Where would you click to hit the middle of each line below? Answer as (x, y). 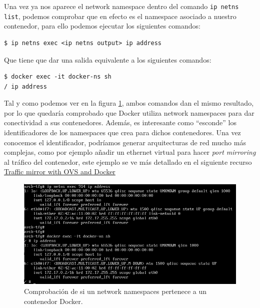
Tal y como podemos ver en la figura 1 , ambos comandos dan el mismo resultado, (129, 103)
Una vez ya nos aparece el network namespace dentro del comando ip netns (121, 6)
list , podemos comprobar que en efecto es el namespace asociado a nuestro (120, 16)
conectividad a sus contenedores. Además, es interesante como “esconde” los (120, 122)
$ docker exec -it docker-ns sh (58, 77)
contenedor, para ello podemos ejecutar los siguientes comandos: (102, 26)
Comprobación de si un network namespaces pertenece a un (115, 291)
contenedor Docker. (53, 301)
